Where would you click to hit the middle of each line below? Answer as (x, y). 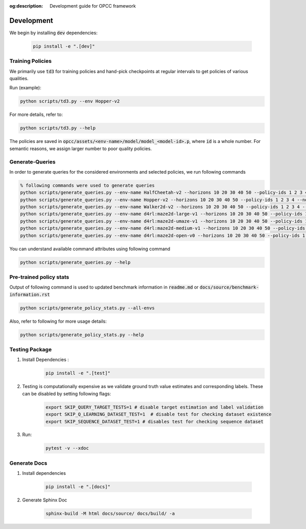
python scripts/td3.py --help (58, 128)
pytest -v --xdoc (67, 448)
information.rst (30, 294)
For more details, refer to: (36, 114)
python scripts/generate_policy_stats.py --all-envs (87, 308)
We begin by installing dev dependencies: (54, 33)
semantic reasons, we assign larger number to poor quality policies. (81, 149)
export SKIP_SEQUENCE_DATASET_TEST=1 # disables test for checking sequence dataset (155, 422)
